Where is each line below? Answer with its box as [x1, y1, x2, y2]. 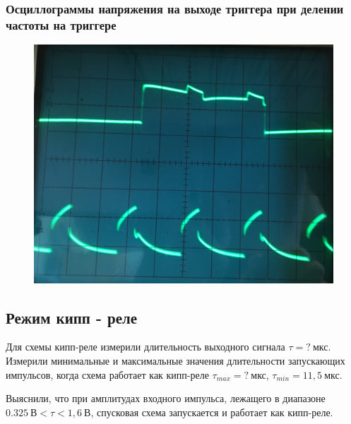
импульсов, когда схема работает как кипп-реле [6, 367, 209, 382]
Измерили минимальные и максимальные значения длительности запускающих [6, 353, 345, 367]
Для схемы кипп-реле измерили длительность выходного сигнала [6, 339, 285, 354]
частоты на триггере [6, 16, 117, 33]
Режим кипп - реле [6, 306, 138, 328]
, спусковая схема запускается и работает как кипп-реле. [90, 404, 333, 419]
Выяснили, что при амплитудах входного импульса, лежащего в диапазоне [6, 391, 326, 406]
